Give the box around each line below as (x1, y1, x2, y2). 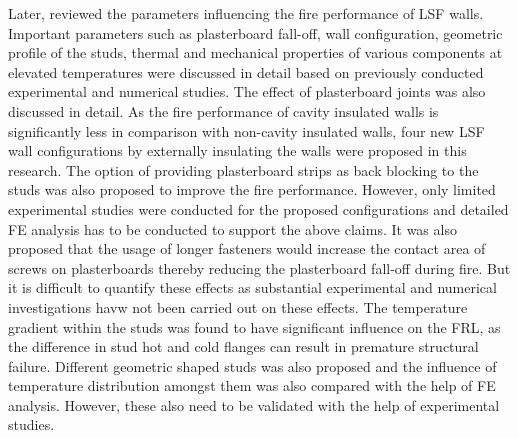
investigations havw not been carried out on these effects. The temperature (8, 296, 468, 317)
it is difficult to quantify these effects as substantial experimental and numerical (8, 277, 497, 298)
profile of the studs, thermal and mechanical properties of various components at (8, 42, 503, 63)
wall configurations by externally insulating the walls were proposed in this (8, 140, 467, 161)
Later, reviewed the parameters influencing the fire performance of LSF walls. (8, 3, 484, 23)
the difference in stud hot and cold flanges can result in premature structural (8, 336, 479, 357)
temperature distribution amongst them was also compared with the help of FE (8, 375, 496, 396)
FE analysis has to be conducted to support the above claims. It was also (8, 218, 457, 239)
